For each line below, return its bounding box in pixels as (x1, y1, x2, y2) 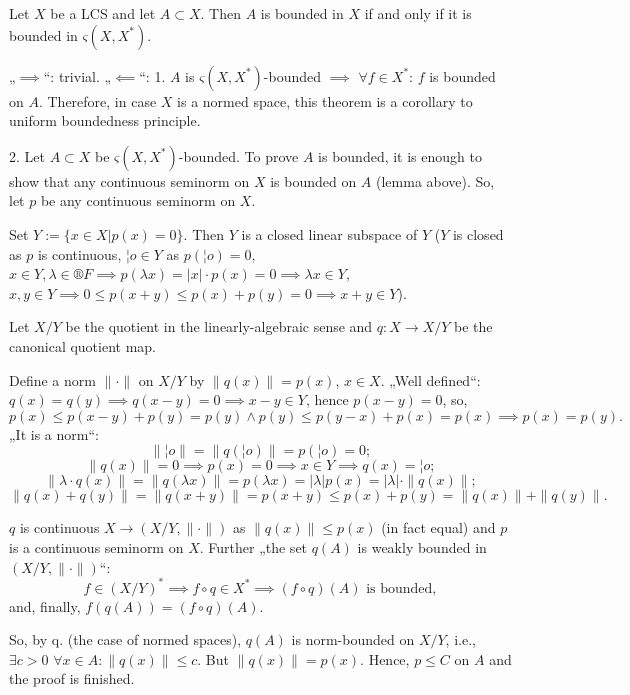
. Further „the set (199, 536, 308, 557)
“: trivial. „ (43, 65, 112, 86)
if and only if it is (364, 3, 472, 23)
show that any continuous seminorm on (9, 170, 250, 191)
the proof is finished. (9, 668, 135, 689)
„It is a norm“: (9, 423, 99, 444)
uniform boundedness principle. (9, 110, 201, 131)
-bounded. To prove (178, 145, 299, 166)
